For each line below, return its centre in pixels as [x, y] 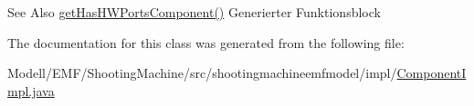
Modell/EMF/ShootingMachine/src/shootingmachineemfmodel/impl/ [202, 73]
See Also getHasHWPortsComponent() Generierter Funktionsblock [194, 12]
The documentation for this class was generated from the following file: [206, 42]
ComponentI [432, 73]
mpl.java [31, 90]
